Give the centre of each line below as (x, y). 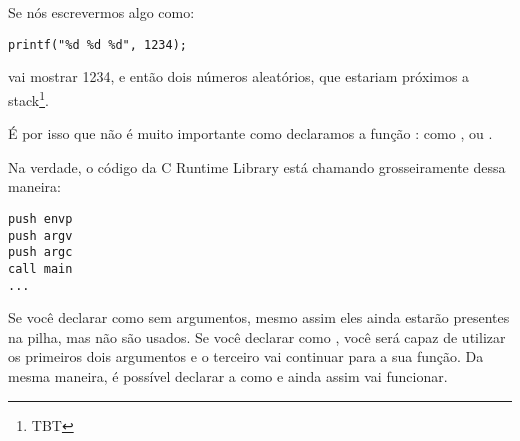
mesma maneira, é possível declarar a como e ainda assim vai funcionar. (228, 375)
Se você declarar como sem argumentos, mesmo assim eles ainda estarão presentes (259, 317)
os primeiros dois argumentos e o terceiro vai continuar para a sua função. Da (246, 356)
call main (40, 268)
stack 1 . (28, 98)
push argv (40, 235)
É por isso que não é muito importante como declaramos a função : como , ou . (250, 133)
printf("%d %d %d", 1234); (97, 44)
